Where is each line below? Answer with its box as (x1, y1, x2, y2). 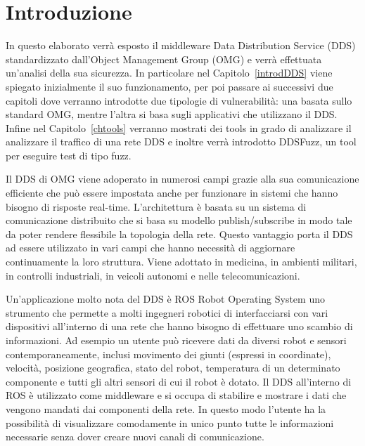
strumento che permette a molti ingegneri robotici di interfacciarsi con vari (6, 305, 328, 320)
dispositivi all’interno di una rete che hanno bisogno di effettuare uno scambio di (6, 319, 353, 334)
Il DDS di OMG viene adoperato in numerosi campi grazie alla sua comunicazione (6, 171, 359, 186)
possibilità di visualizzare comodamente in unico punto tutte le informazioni (6, 415, 334, 430)
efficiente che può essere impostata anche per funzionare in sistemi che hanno (6, 185, 338, 200)
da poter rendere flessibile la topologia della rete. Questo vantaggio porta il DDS (6, 226, 353, 241)
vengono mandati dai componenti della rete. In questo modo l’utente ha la (6, 401, 326, 416)
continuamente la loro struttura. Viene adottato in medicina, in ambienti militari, (6, 254, 357, 269)
